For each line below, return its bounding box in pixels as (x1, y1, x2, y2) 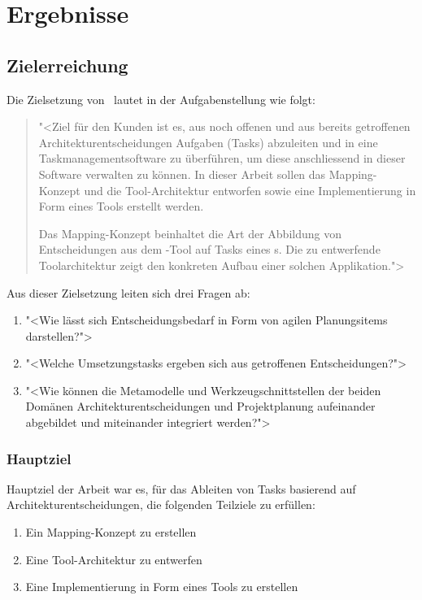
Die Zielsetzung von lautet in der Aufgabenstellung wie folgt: (7, 90, 315, 107)
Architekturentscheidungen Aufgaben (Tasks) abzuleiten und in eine (38, 133, 378, 150)
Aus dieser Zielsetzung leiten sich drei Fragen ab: (7, 284, 250, 301)
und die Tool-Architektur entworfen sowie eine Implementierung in (84, 181, 416, 198)
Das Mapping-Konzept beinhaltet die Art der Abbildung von (38, 224, 342, 241)
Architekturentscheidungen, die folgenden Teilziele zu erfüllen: (7, 496, 315, 513)
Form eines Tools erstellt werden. (38, 198, 204, 215)
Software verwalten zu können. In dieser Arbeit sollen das (38, 165, 326, 182)
